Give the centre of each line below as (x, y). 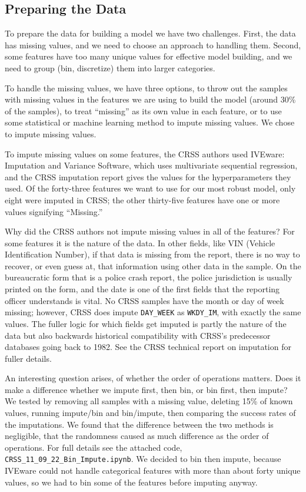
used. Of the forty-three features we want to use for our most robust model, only (150, 188)
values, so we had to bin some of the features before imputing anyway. (131, 482)
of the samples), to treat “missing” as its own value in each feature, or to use (143, 110)
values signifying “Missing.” (54, 211)
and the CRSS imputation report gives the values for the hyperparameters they (148, 176)
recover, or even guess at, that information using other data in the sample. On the (153, 265)
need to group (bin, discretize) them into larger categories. (110, 67)
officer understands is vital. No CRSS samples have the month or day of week (144, 300)
